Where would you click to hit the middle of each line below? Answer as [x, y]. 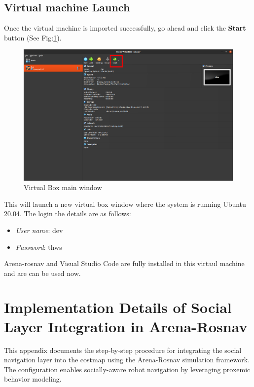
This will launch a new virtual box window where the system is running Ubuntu [125, 204]
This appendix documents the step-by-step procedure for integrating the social [123, 350]
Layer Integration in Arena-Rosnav [126, 326]
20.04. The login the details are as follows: [68, 213]
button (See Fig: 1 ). [33, 37]
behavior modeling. [33, 379]
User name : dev [39, 230]
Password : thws [39, 247]
